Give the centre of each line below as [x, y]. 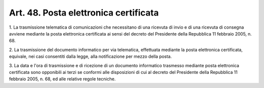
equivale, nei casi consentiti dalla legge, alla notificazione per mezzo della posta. [90, 56]
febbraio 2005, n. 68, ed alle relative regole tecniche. [62, 79]
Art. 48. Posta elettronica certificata [84, 13]
